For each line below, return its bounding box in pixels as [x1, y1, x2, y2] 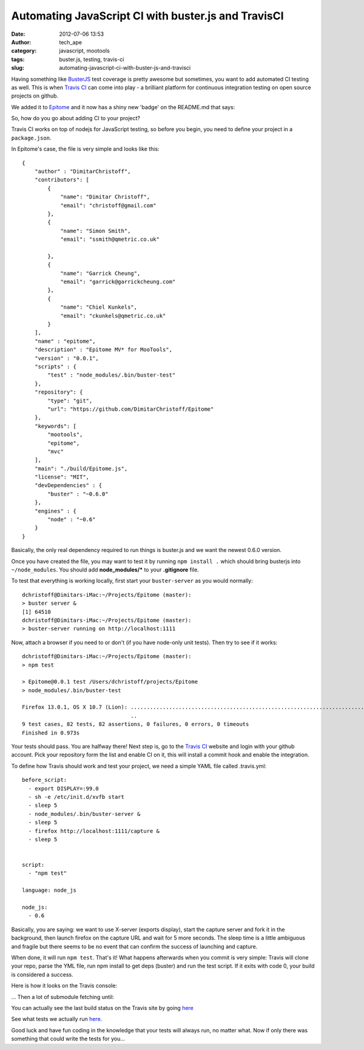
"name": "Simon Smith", [60, 227, 131, 234]
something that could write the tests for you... [11, 1035, 126, 1043]
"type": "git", [47, 397, 93, 404]
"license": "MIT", [34, 474, 90, 480]
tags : [11, 55, 25, 63]
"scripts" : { [34, 363, 77, 370]
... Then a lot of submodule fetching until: [11, 993, 115, 1000]
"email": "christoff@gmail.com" [60, 202, 157, 209]
